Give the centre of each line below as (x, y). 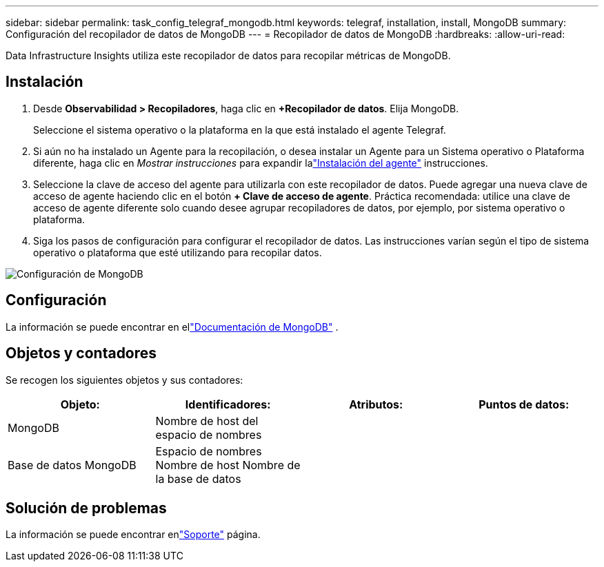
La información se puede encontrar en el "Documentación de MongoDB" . (172, 327)
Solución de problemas (86, 508)
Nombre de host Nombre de (228, 465)
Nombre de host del (207, 421)
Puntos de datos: (524, 404)
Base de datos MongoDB (72, 465)
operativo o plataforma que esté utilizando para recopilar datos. (178, 252)
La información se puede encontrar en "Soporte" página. (133, 535)
